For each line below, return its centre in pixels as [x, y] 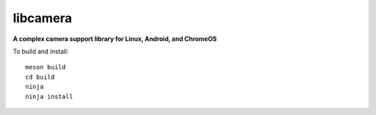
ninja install [49, 96]
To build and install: [41, 51]
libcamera [42, 18]
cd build [40, 77]
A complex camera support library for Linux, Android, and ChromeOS [115, 39]
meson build [46, 67]
